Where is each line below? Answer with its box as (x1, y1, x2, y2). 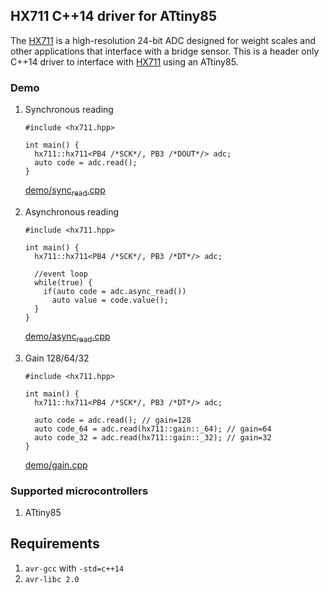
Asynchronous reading (24, 205, 119, 218)
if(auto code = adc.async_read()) (43, 286, 187, 296)
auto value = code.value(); (51, 295, 169, 305)
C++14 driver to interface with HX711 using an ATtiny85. (10, 55, 239, 68)
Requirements (10, 535, 100, 553)
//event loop (34, 269, 89, 279)
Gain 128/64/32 (24, 352, 90, 364)
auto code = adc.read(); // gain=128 (34, 415, 192, 425)
